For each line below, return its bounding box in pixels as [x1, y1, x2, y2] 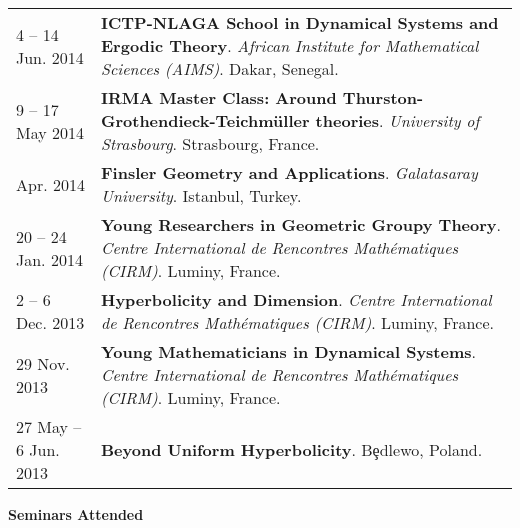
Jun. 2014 [16, 45, 84, 69]
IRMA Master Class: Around [101, 86, 337, 109]
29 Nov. [16, 351, 70, 375]
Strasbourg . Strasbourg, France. [101, 132, 320, 155]
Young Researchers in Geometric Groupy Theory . [101, 213, 501, 236]
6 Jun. [16, 438, 60, 461]
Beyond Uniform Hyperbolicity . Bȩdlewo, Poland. [101, 438, 483, 461]
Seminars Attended [8, 504, 144, 524]
